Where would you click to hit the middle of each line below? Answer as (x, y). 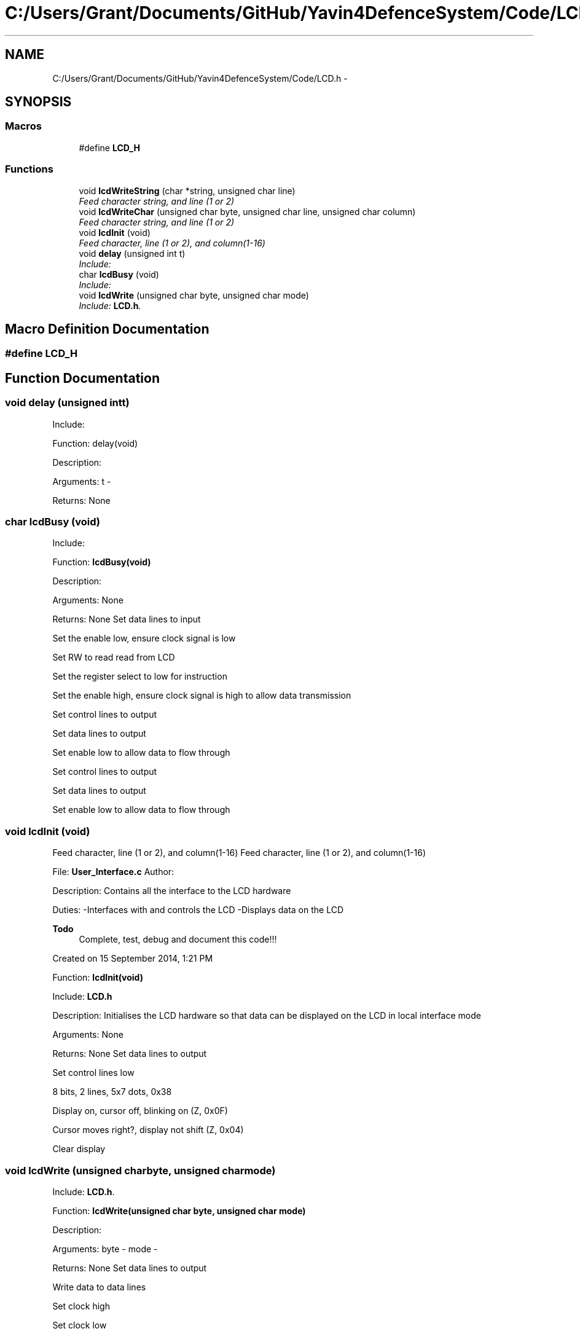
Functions (29, 169)
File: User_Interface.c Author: (113, 872)
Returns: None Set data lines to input (127, 619)
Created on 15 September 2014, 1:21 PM (133, 959)
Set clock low (80, 1325)
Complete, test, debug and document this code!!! (178, 940)
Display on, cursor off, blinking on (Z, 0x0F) (140, 1111)
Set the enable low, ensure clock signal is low (144, 638)
